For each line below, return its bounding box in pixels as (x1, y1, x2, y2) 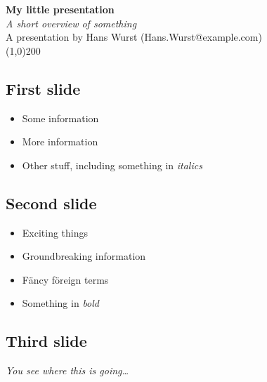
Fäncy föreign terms (22, 272, 109, 286)
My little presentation (6, 2, 115, 16)
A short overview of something (6, 15, 137, 30)
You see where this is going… (6, 363, 129, 378)
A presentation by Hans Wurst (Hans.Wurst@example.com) (6, 29, 262, 44)
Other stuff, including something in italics (22, 157, 202, 172)
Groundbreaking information (22, 249, 146, 263)
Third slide (6, 330, 87, 352)
